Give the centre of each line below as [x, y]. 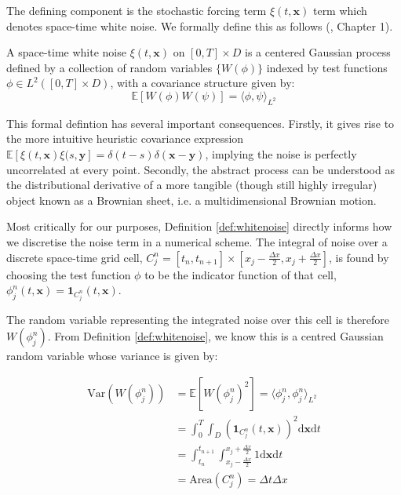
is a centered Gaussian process [318, 52]
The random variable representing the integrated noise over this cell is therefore [198, 319]
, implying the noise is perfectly [281, 153]
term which [340, 10]
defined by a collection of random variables [109, 67]
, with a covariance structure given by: [202, 83]
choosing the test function [69, 274]
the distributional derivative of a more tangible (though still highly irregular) [192, 185]
